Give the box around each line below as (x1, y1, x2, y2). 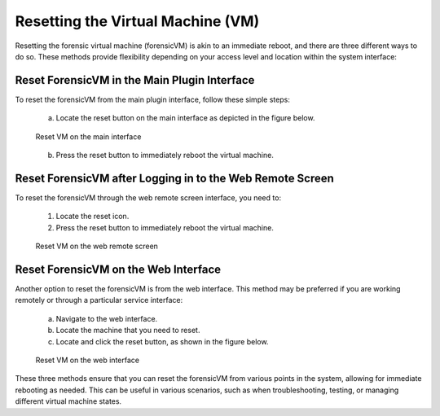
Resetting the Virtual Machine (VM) (15, 12, 260, 30)
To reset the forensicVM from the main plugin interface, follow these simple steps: (15, 94, 291, 104)
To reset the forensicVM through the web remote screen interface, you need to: (15, 192, 281, 203)
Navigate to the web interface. (55, 313, 158, 323)
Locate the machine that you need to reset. (55, 326, 200, 335)
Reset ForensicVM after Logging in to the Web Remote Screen (15, 171, 334, 185)
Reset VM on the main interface (35, 131, 142, 142)
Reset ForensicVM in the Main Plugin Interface (15, 73, 255, 87)
